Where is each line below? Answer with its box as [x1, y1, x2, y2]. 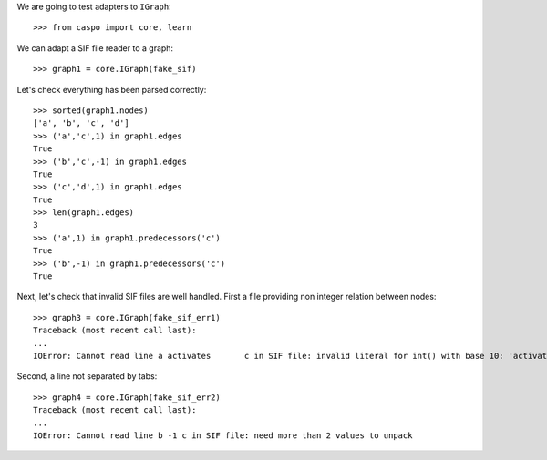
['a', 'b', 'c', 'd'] [33, 118, 129, 128]
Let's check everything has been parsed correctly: [16, 84, 207, 95]
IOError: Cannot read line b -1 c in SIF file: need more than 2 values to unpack [33, 430, 413, 441]
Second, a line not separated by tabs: [16, 371, 158, 382]
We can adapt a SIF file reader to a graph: [16, 42, 173, 54]
